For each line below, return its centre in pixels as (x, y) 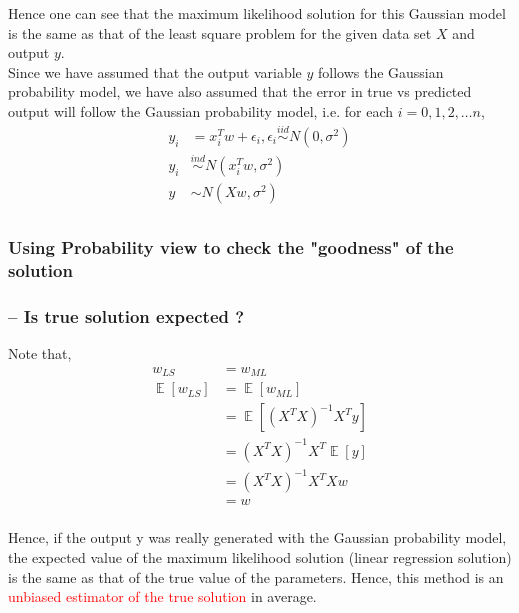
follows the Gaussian (380, 71)
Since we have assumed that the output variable (155, 71)
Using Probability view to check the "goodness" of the (231, 247)
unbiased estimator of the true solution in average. (162, 596)
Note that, (40, 353)
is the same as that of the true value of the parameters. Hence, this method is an (256, 576)
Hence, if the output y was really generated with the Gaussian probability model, (257, 537)
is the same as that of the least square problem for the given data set (220, 32)
